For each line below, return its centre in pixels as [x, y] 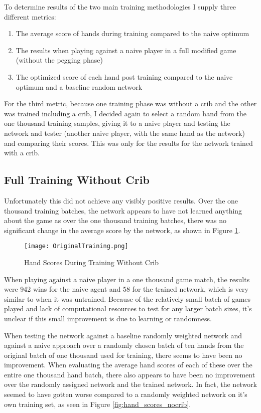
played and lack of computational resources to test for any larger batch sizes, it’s [128, 308]
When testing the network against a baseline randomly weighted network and [123, 335]
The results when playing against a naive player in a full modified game [126, 50]
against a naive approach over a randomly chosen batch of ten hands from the [124, 345]
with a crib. [22, 153]
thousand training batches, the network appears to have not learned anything [123, 210]
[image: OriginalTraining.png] [76, 246]
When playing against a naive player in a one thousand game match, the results [127, 279]
